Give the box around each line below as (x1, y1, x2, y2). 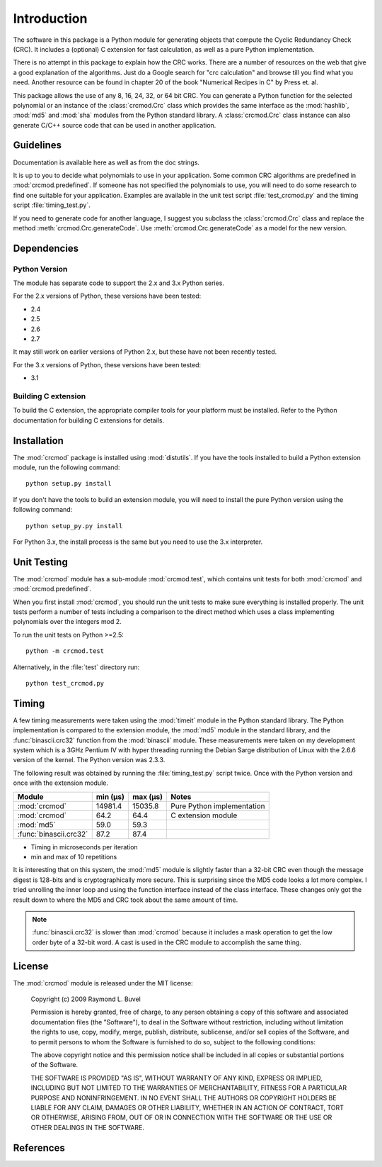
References (13, 1141, 65, 1154)
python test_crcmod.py (25, 679, 105, 688)
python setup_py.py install (25, 522, 123, 530)
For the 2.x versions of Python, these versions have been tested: (13, 291, 202, 301)
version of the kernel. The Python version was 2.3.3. (13, 756, 166, 764)
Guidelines (13, 139, 62, 152)
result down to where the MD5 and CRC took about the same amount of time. (13, 895, 238, 904)
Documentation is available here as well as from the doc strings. (13, 158, 200, 167)
